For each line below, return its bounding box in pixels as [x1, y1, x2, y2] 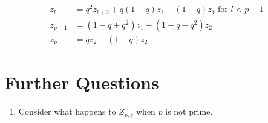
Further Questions [4, 70, 159, 95]
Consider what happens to [18, 105, 116, 118]
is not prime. [165, 105, 213, 118]
